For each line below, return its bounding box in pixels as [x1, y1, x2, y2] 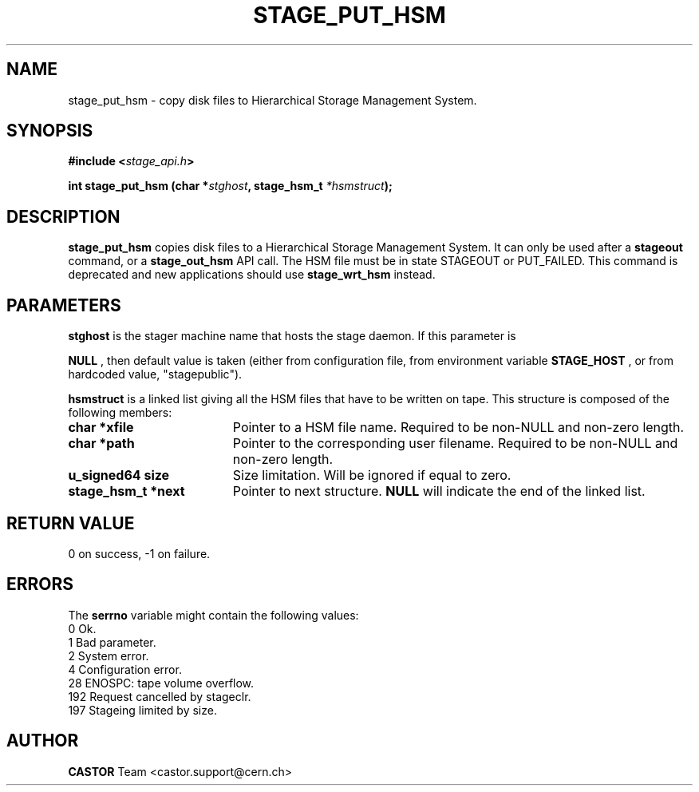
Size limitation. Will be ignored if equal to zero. [232, 467, 511, 484]
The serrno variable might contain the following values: [68, 608, 359, 622]
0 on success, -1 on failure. [68, 546, 211, 560]
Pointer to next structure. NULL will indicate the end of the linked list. [232, 483, 646, 500]
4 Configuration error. [68, 662, 182, 676]
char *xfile [68, 419, 134, 436]
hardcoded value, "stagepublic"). [68, 367, 243, 382]
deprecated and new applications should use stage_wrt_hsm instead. [68, 267, 436, 282]
